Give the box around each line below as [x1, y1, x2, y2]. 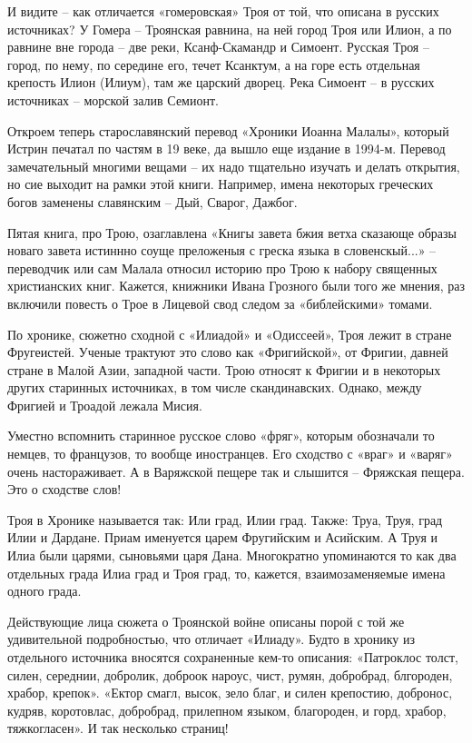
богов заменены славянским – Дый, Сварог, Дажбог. [7, 192, 298, 211]
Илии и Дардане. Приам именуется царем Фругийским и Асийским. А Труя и [7, 528, 438, 547]
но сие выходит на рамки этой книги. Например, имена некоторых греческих [7, 174, 434, 193]
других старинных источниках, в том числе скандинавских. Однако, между [7, 378, 422, 397]
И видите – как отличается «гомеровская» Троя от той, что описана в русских [7, 2, 439, 20]
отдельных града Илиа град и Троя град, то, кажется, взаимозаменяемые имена [7, 563, 446, 582]
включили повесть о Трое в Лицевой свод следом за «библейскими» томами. [7, 293, 433, 312]
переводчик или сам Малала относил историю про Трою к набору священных [7, 258, 438, 277]
